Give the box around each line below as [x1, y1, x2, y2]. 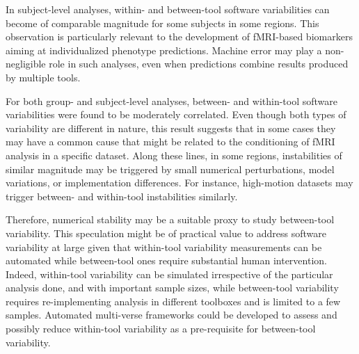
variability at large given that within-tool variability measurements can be [6, 239, 322, 254]
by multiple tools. [6, 70, 81, 84]
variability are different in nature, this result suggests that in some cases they [6, 120, 336, 135]
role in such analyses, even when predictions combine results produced [49, 56, 349, 71]
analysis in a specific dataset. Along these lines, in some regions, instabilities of [6, 147, 342, 162]
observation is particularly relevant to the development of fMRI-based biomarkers [6, 29, 353, 44]
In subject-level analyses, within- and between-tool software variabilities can [6, 2, 330, 16]
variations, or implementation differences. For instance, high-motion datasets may [6, 175, 353, 190]
